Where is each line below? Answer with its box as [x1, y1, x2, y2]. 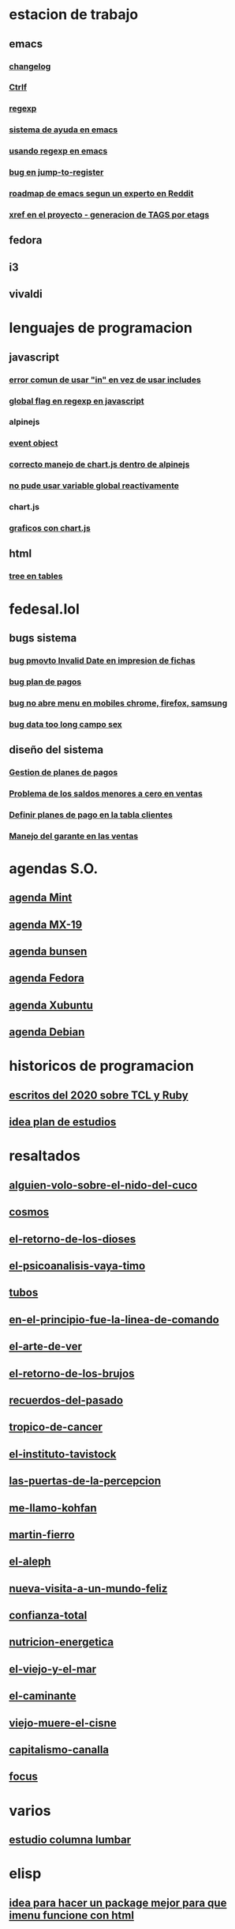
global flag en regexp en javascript [9, 395, 144, 407]
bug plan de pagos [9, 676, 82, 687]
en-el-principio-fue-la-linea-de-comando [9, 1313, 219, 1326]
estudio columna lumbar [9, 1833, 132, 1846]
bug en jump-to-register [9, 167, 104, 178]
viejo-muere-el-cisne [9, 1716, 117, 1730]
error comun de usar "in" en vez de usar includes [9, 374, 202, 385]
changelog [9, 61, 51, 72]
